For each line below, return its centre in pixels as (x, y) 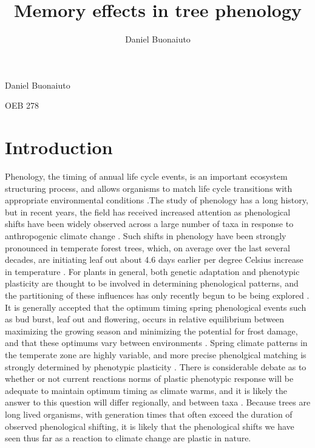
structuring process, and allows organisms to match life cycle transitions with (149, 188)
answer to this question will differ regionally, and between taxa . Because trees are (158, 402)
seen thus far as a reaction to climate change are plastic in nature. (128, 438)
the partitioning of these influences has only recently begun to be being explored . (157, 295)
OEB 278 (22, 105)
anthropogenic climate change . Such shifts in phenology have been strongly (146, 236)
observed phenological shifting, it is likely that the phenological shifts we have (150, 426)
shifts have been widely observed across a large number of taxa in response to (149, 224)
